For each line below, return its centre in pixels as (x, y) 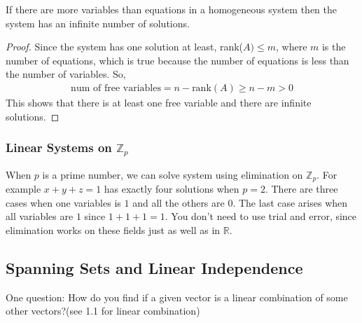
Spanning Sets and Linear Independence (154, 267)
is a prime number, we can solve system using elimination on (173, 174)
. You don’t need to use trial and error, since (261, 216)
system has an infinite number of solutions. (98, 23)
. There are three (301, 188)
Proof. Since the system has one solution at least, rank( (125, 47)
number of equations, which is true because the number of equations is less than (177, 60)
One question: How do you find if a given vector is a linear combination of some (177, 297)
